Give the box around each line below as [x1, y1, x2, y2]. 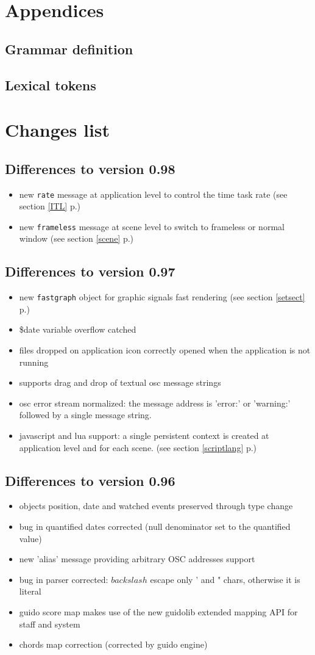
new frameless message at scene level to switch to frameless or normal [19, 220, 285, 233]
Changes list [5, 117, 110, 142]
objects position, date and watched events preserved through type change [19, 499, 293, 512]
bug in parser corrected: [19, 573, 108, 585]
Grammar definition [5, 39, 133, 58]
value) [19, 532, 42, 545]
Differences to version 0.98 [5, 159, 175, 178]
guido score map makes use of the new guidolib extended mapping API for [19, 605, 298, 618]
